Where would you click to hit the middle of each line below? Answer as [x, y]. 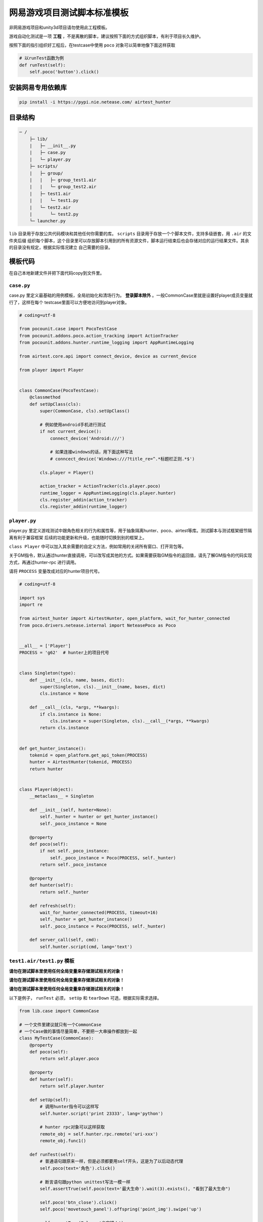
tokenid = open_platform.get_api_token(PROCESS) [89, 755]
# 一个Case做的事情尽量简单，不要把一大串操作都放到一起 [78, 1031]
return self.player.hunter [72, 1086]
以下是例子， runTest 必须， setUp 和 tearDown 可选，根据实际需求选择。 [85, 998]
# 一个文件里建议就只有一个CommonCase [60, 1025]
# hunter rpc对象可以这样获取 [72, 1127]
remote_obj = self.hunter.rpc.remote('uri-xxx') [99, 1134]
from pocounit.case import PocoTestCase [68, 329]
